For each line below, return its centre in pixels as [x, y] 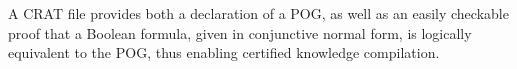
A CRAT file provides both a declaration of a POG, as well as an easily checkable [258, 13]
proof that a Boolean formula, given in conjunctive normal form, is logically [240, 32]
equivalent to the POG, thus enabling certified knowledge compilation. [224, 52]
